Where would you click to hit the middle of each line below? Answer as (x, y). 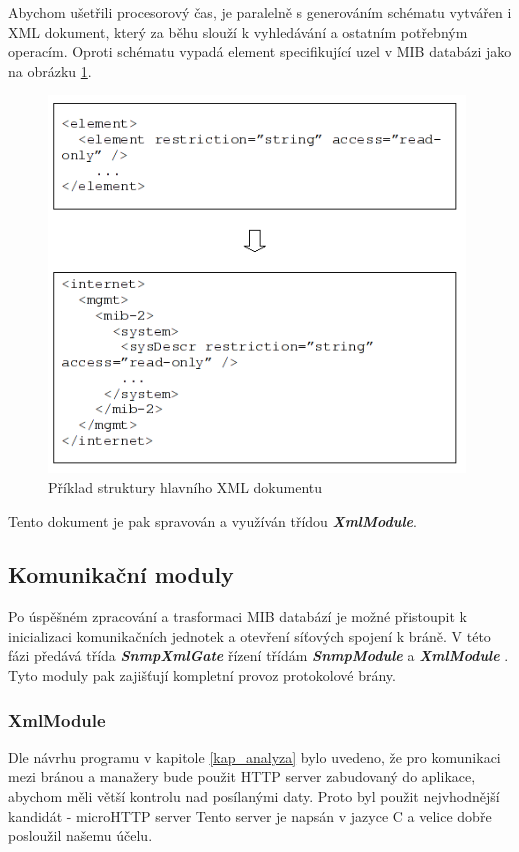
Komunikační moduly (121, 574)
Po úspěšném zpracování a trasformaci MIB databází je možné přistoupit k (237, 616)
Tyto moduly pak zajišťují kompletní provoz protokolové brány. (202, 675)
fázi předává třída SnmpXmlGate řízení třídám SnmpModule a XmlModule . (258, 655)
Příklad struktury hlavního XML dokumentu (185, 486)
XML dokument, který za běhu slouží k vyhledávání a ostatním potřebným (238, 31)
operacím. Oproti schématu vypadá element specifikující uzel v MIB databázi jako (260, 51)
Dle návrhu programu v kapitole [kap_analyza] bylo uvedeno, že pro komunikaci (254, 756)
